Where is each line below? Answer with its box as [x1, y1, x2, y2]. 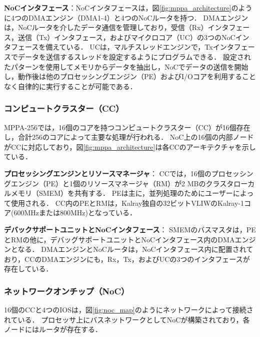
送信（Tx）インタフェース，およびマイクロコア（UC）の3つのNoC [17, 32, 235, 42]
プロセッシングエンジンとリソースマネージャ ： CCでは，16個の [4, 168, 211, 178]
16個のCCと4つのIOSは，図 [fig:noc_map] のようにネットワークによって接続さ [4, 304, 253, 315]
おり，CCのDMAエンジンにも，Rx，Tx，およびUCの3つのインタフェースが [4, 253, 250, 264]
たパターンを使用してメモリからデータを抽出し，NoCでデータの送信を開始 [4, 61, 248, 72]
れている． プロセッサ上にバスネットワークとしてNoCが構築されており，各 [4, 314, 250, 324]
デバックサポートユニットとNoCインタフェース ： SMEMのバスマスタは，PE [4, 224, 256, 234]
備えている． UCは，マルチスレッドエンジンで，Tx [45, 42, 213, 52]
